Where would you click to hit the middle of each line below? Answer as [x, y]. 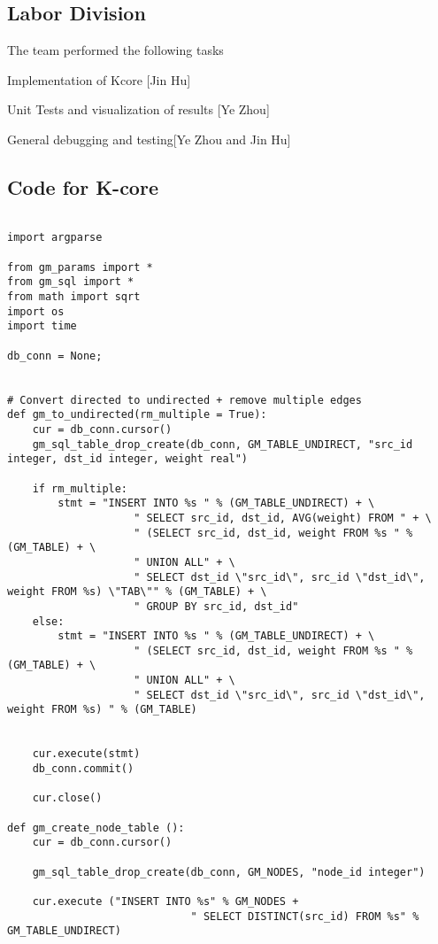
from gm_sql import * [71, 282]
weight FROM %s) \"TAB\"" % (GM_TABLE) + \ [137, 592]
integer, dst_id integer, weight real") [128, 459]
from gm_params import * [80, 267]
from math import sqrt [74, 297]
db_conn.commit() [83, 769]
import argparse [55, 238]
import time [42, 326]
